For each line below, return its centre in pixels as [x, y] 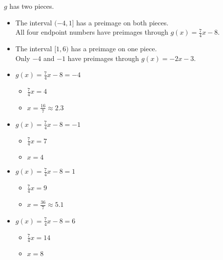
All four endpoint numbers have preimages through [92, 32]
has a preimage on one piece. [114, 49]
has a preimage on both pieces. [122, 22]
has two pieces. [32, 6]
